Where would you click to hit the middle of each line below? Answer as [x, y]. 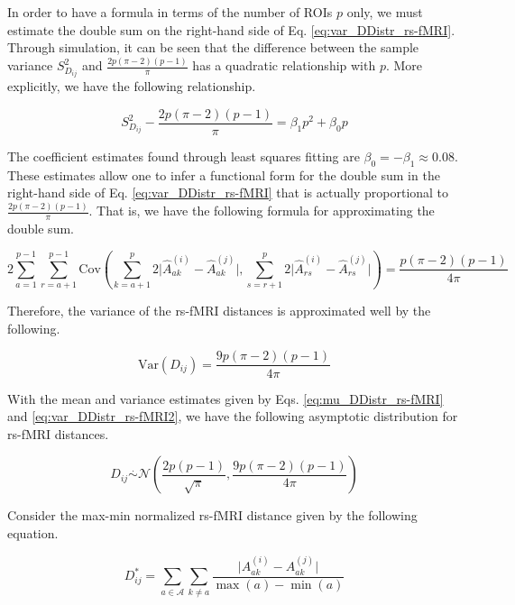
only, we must [385, 12]
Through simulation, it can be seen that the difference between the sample [213, 47]
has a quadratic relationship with [284, 65]
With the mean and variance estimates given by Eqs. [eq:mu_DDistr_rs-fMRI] [225, 398]
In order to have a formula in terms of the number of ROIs [170, 12]
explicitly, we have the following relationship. [132, 86]
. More [404, 65]
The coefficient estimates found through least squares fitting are [184, 156]
